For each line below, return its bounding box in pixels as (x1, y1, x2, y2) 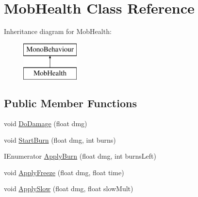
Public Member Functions (4, 96, 137, 111)
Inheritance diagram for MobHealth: (4, 26, 112, 36)
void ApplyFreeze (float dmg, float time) (4, 167, 124, 177)
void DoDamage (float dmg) (4, 118, 87, 129)
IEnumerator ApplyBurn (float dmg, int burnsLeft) (4, 151, 156, 161)
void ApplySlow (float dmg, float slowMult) (4, 183, 133, 194)
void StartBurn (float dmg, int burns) (4, 134, 116, 145)
